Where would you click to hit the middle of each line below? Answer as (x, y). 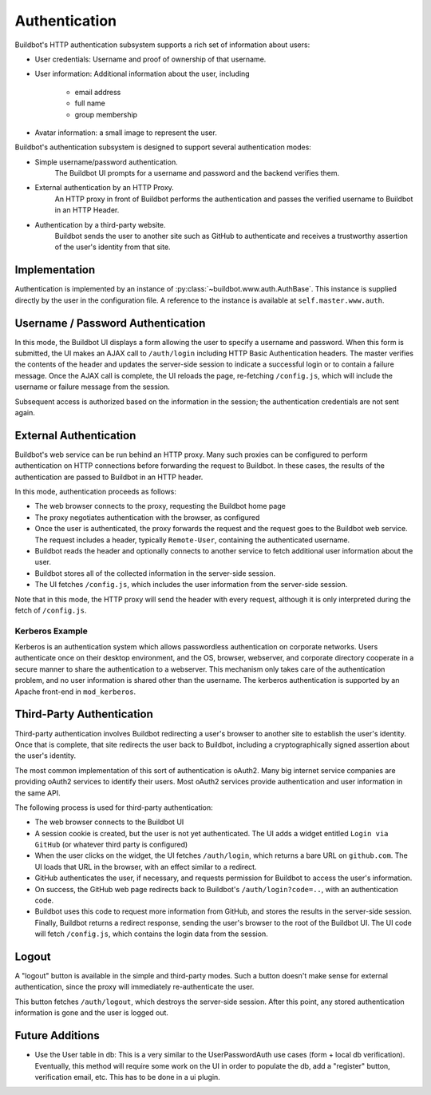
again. (25, 412)
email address (98, 92)
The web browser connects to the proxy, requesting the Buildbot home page (160, 506)
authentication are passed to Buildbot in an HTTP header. (109, 477)
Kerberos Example (51, 631)
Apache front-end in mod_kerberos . (75, 692)
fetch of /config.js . (51, 610)
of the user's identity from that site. (113, 247)
